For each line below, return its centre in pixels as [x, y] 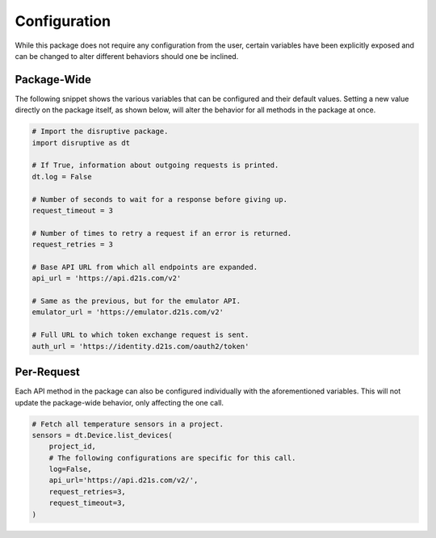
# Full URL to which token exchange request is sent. [140, 335]
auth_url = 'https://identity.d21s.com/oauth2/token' [140, 346]
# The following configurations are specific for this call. [172, 458]
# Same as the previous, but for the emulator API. [136, 301]
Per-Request [47, 372]
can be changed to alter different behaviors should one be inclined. [127, 56]
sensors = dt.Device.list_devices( [102, 435]
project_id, [73, 447]
